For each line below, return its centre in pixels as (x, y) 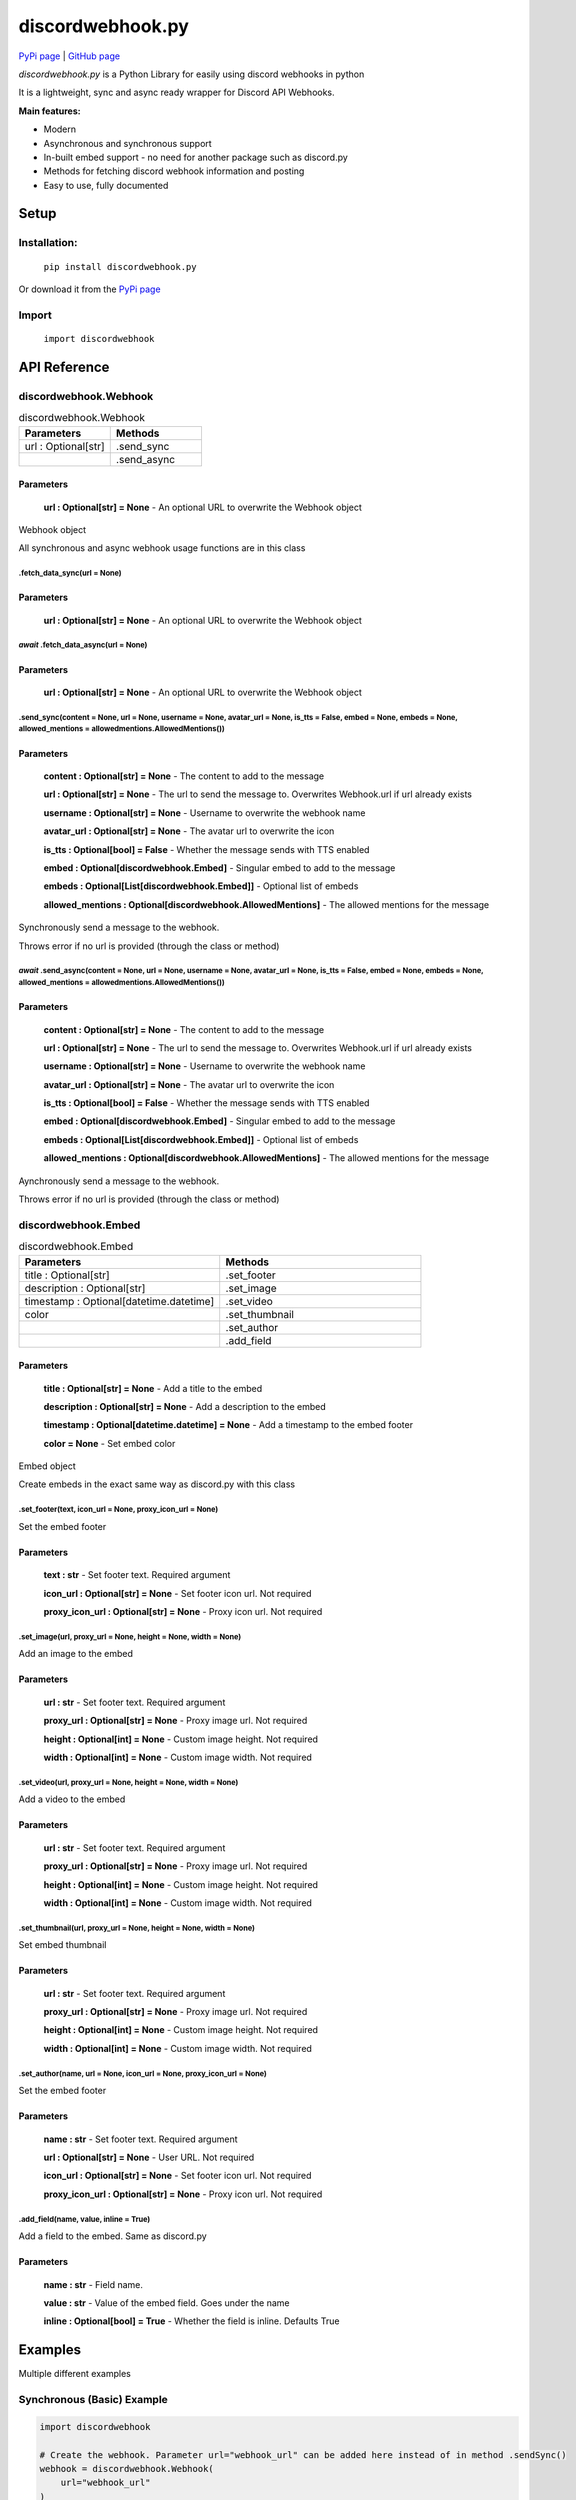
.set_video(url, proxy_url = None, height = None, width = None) (128, 1782)
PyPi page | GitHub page (69, 56)
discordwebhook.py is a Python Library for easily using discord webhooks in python (191, 74)
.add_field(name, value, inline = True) (84, 2219)
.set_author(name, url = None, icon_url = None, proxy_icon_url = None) (142, 2073)
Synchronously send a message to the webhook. (119, 927)
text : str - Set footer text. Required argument (137, 1575)
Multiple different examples (75, 2374)
